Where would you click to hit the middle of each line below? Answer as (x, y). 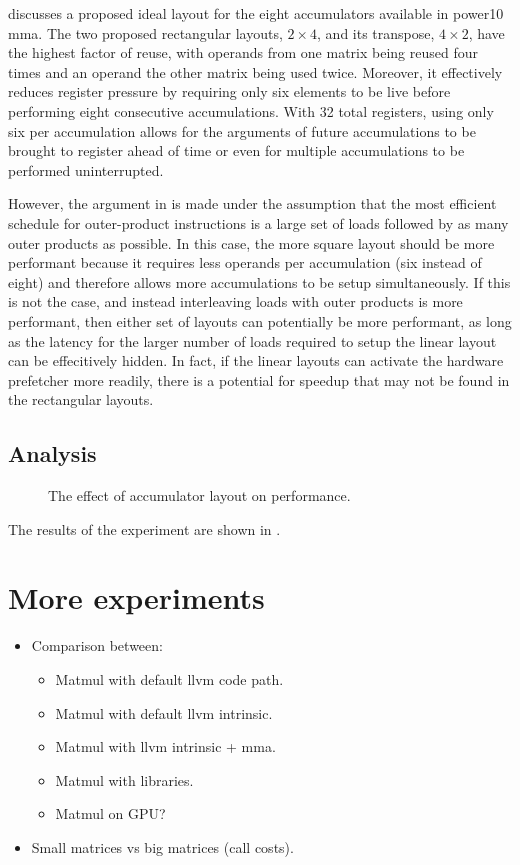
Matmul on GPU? (110, 813)
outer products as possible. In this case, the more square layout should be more (251, 242)
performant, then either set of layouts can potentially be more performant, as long (260, 320)
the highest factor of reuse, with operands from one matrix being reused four (243, 52)
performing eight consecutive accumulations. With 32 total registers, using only (251, 110)
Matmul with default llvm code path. (169, 678)
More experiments (136, 597)
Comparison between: (97, 645)
